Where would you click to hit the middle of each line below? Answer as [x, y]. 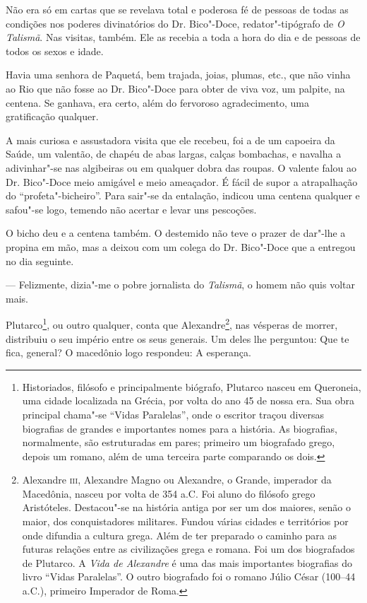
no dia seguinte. [40, 260]
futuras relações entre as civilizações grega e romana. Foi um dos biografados [188, 549]
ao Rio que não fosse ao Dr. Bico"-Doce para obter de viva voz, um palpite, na [175, 88]
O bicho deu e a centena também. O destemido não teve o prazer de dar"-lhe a [176, 233]
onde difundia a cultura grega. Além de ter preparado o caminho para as [180, 535]
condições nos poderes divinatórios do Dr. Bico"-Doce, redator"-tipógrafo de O [175, 23]
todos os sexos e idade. [55, 51]
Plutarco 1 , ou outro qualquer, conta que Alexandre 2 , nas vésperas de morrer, [172, 323]
